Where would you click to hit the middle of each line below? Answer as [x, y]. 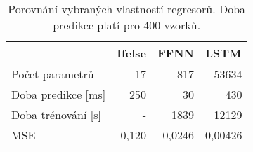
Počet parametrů [53, 74]
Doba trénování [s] [56, 115]
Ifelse [131, 53]
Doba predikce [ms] [59, 94]
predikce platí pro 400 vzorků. [127, 25]
